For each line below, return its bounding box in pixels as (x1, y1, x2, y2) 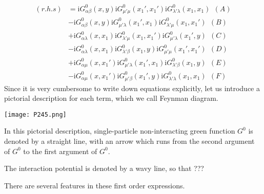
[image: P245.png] (4, 111, 67, 118)
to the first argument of (23, 145, 97, 156)
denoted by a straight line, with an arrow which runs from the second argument (4, 136, 255, 146)
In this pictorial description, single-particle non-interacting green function (4, 125, 235, 136)
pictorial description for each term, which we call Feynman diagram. (4, 93, 218, 103)
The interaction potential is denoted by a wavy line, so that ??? (4, 163, 204, 174)
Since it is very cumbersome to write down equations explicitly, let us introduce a (4, 82, 260, 93)
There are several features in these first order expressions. (4, 180, 185, 190)
